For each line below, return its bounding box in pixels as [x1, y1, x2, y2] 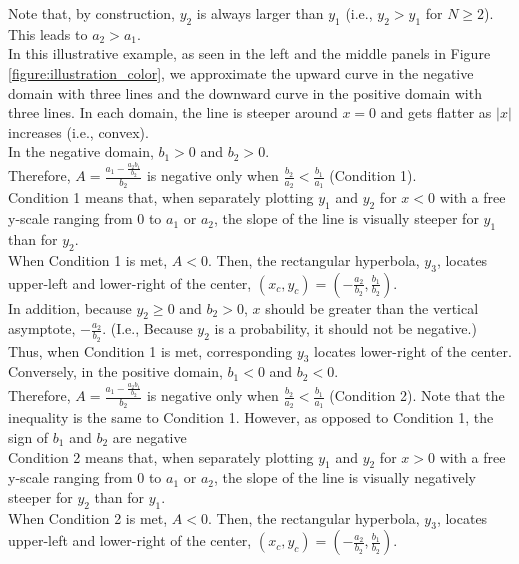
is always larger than [196, 3, 324, 23]
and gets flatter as [380, 102, 492, 123]
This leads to [8, 23, 88, 44]
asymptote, [8, 318, 76, 339]
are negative [112, 426, 187, 447]
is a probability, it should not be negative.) [214, 318, 477, 339]
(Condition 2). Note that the [329, 385, 505, 406]
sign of [8, 426, 49, 447]
